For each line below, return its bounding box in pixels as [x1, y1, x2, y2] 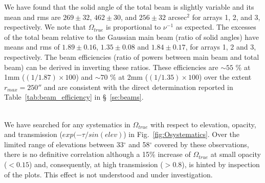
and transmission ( [4, 129, 62, 140]
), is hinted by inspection [182, 158, 260, 169]
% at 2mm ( [110, 72, 148, 82]
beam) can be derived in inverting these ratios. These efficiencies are [4, 61, 218, 72]
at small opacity [210, 149, 261, 159]
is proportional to [106, 21, 161, 32]
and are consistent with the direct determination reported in [43, 81, 233, 92]
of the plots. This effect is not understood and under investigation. [4, 169, 213, 179]
